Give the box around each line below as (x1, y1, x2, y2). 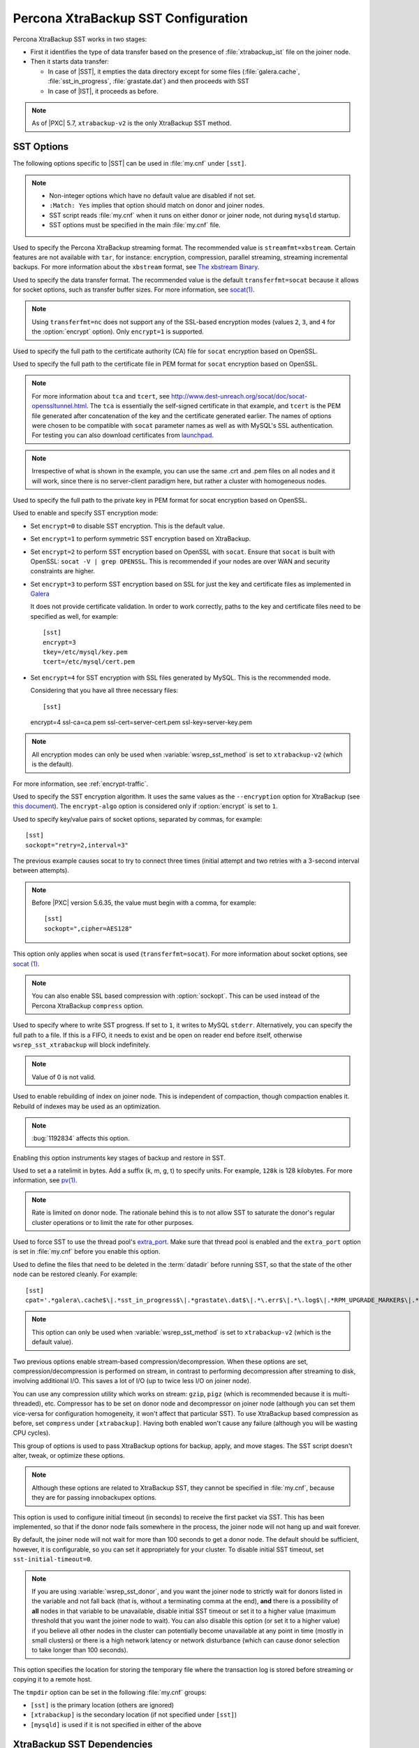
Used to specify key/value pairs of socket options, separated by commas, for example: (13, 815, 263, 823)
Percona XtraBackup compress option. (31, 1001, 145, 1010)
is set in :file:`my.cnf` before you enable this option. (13, 1247, 161, 1256)
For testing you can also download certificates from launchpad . (31, 431, 214, 440)
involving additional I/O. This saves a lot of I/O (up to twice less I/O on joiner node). (13, 1377, 251, 1385)
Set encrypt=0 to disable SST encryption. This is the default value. (30, 522, 225, 530)
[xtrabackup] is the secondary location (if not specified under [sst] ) (30, 1710, 237, 1719)
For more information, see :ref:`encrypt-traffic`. (13, 780, 149, 788)
